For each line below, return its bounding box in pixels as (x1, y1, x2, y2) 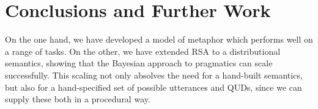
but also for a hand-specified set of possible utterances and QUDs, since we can (5, 80, 302, 93)
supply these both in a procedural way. (5, 93, 150, 105)
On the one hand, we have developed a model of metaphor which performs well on (5, 33, 313, 46)
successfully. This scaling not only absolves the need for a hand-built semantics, (5, 68, 303, 81)
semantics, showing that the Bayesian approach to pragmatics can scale (5, 57, 273, 69)
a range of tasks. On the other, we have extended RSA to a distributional (5, 44, 281, 57)
